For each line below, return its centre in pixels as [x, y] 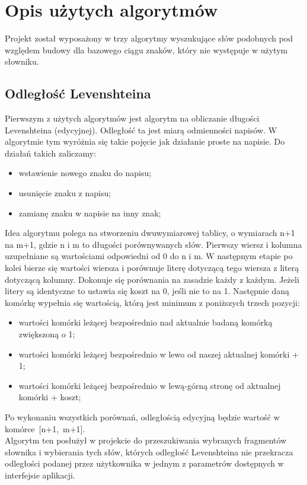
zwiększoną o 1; [47, 334]
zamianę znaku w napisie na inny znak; [90, 213]
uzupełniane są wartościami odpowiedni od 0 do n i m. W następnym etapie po [149, 256]
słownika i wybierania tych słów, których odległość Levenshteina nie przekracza [149, 452]
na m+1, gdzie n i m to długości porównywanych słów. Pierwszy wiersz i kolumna [153, 244]
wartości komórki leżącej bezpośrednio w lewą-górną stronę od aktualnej [150, 385]
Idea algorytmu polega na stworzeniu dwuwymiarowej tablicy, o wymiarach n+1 [150, 233]
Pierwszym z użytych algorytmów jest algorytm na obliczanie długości [132, 118]
